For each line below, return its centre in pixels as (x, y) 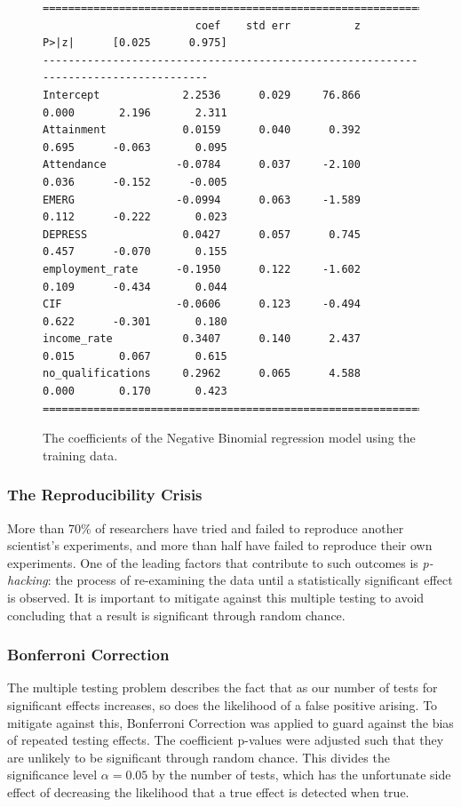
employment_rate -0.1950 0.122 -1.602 (202, 269)
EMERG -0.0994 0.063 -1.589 (202, 200)
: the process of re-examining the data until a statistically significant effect (250, 580)
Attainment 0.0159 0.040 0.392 (202, 130)
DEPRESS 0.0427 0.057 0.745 (202, 234)
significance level (52, 775)
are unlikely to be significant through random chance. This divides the (199, 757)
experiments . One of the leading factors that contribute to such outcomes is (213, 562)
